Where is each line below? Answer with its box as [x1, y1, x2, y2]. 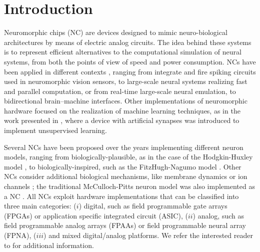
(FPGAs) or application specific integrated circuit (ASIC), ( [4, 210, 188, 220]
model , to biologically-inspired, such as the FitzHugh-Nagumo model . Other [4, 161, 241, 171]
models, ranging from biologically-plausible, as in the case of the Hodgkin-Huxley [4, 151, 253, 162]
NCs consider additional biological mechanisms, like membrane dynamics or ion [4, 171, 247, 181]
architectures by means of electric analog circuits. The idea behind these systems [4, 36, 251, 47]
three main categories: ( [4, 200, 76, 211]
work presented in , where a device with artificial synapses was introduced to [4, 115, 239, 125]
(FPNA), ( [4, 230, 36, 240]
